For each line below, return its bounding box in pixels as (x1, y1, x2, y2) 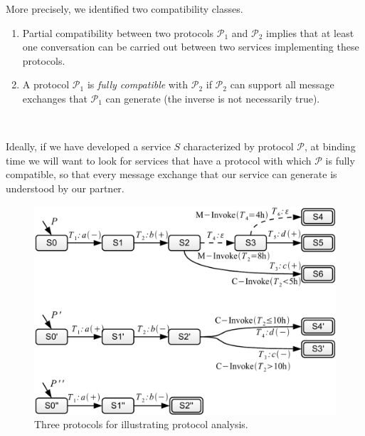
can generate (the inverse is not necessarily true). (105, 90, 320, 105)
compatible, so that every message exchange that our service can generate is (6, 167, 337, 182)
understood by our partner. (6, 180, 125, 195)
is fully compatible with (87, 77, 189, 92)
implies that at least (266, 25, 354, 40)
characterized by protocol (183, 139, 294, 154)
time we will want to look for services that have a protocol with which (6, 152, 312, 167)
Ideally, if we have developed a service (6, 139, 171, 154)
